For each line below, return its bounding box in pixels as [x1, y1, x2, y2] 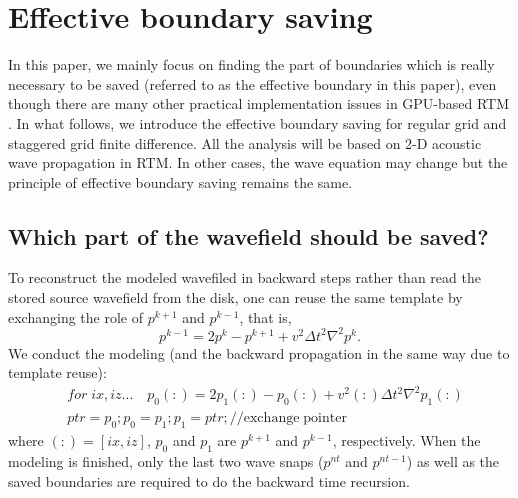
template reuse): [8, 362, 107, 383]
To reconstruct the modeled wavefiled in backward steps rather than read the [8, 267, 481, 288]
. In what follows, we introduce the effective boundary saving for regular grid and [8, 112, 507, 133]
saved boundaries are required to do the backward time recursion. [8, 470, 410, 491]
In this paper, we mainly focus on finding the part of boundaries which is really [8, 54, 495, 75]
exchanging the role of [8, 306, 143, 327]
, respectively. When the [332, 430, 481, 451]
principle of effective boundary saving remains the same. [8, 171, 353, 192]
